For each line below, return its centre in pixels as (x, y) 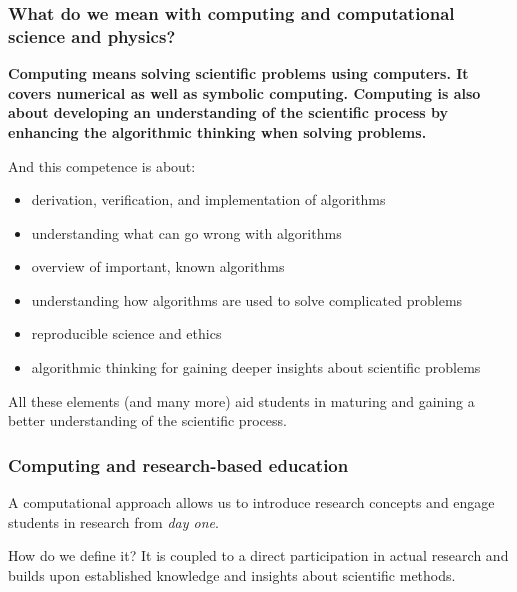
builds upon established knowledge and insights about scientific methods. (232, 574)
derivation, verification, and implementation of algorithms (208, 199)
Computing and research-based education (178, 464)
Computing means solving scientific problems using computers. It (238, 73)
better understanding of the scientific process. (147, 420)
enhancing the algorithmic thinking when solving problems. (217, 131)
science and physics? (92, 35)
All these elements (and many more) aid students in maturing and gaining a (241, 400)
